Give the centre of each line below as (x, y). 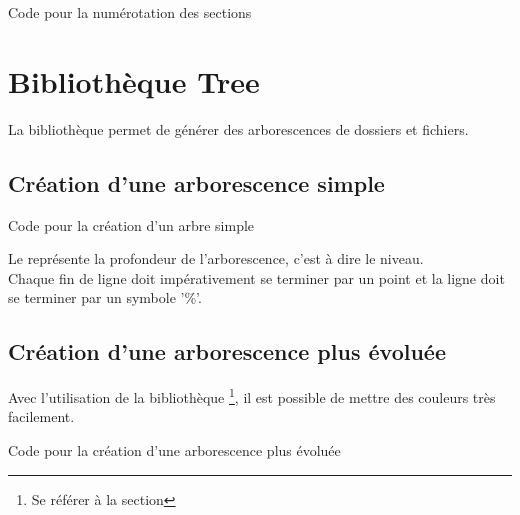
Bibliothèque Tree (134, 80)
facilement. (41, 416)
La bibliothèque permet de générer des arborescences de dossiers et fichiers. (238, 128)
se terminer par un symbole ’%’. (105, 297)
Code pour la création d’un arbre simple (131, 224)
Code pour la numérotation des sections (130, 12)
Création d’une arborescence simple (196, 182)
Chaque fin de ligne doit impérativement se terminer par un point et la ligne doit (256, 277)
